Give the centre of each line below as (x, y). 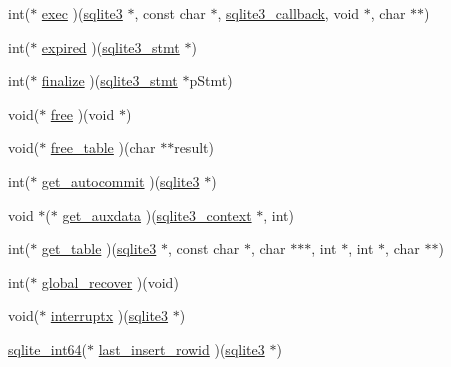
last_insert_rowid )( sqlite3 (181, 348)
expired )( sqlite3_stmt (110, 46)
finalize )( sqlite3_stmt (109, 80)
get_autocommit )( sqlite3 (120, 180)
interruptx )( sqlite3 (109, 315)
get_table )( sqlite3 (99, 248)
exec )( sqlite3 (82, 13)
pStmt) (211, 80)
